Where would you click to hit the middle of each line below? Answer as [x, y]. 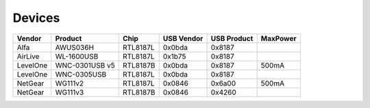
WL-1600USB [77, 56]
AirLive [28, 56]
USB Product [232, 38]
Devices [36, 18]
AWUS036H [75, 47]
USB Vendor [183, 38]
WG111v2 [70, 83]
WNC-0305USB [81, 74]
